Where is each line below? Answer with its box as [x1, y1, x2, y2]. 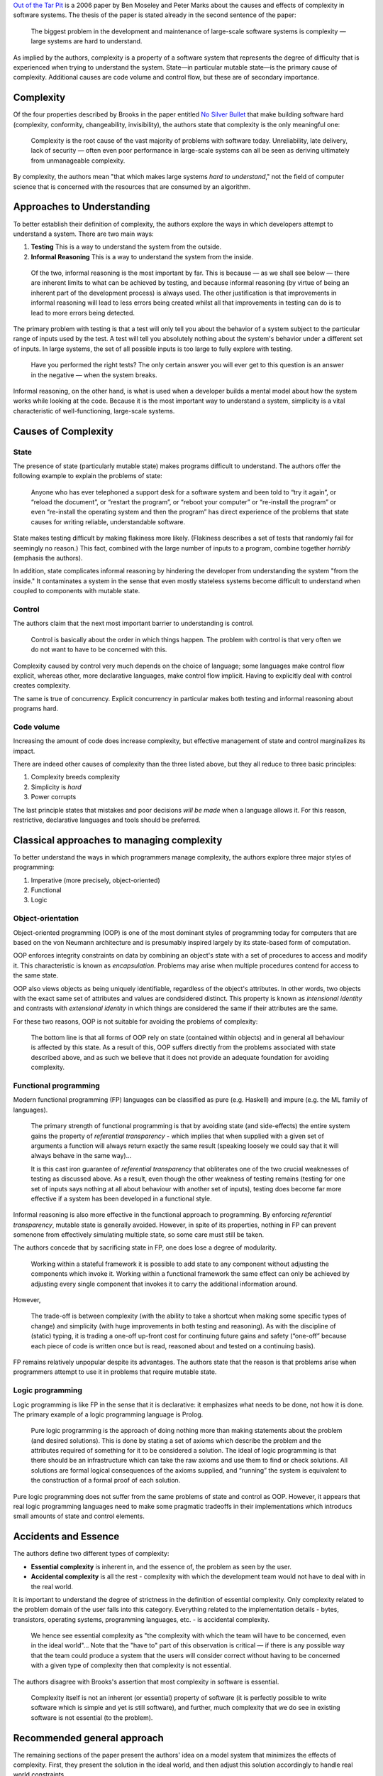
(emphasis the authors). [13, 554, 83, 563]
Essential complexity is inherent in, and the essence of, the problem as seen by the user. [30, 1562, 292, 1571]
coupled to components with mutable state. [13, 587, 140, 595]
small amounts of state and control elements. [13, 1512, 145, 1520]
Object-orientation [13, 914, 79, 924]
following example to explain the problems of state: [13, 472, 162, 480]
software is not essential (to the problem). [30, 1713, 153, 1722]
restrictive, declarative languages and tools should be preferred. [13, 816, 201, 824]
